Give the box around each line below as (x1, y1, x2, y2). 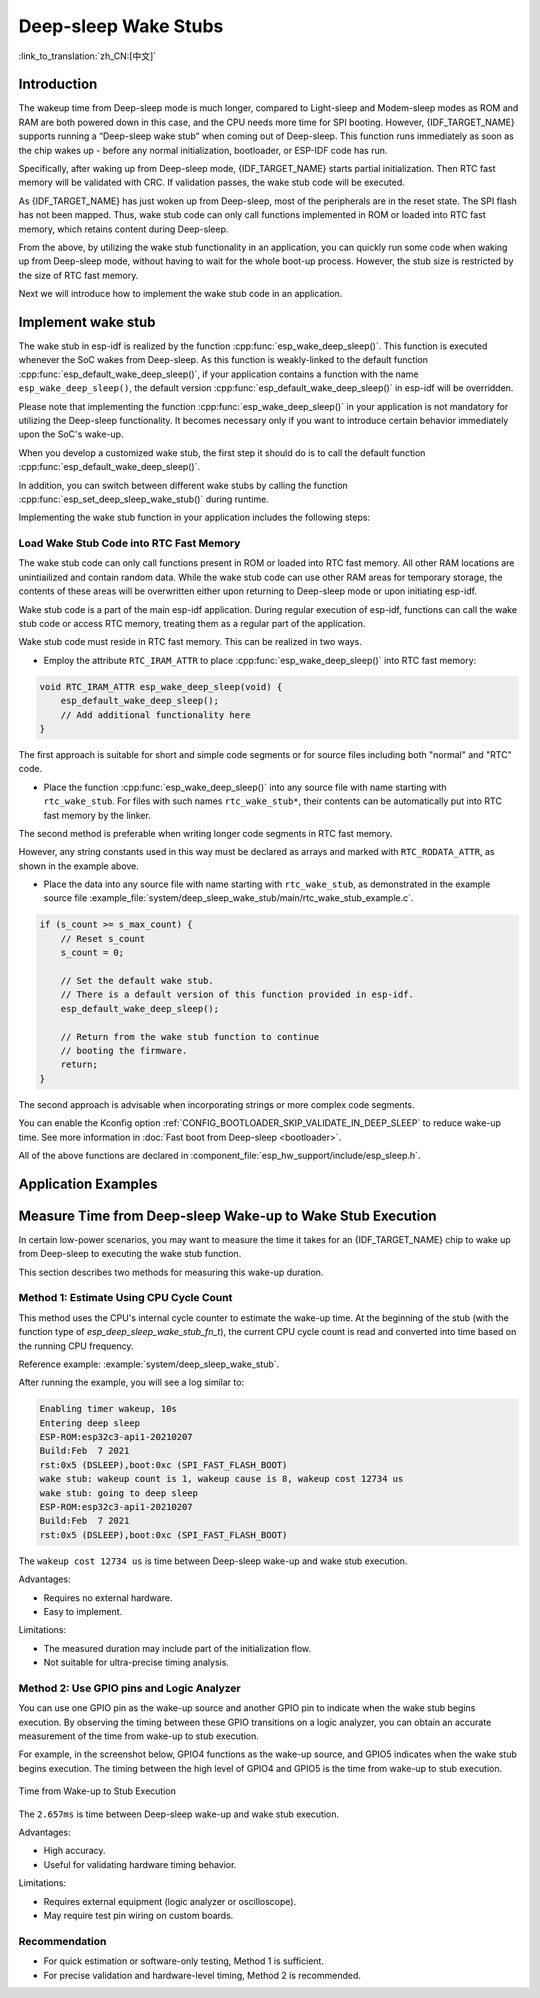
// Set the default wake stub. (60, 975, 214, 987)
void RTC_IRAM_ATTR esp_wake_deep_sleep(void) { (39, 681, 283, 692)
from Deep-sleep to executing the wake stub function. (18, 1248, 242, 1260)
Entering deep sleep (39, 1417, 140, 1429)
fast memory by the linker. (43, 809, 152, 821)
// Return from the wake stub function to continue (60, 1031, 320, 1042)
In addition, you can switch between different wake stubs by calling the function (18, 479, 349, 491)
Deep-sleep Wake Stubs (18, 15, 224, 37)
